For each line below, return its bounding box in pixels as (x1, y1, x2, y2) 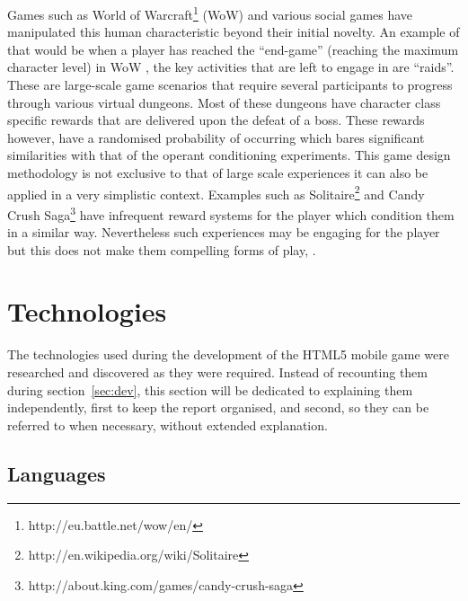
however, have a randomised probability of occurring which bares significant (7, 128, 425, 146)
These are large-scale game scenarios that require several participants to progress (7, 75, 453, 94)
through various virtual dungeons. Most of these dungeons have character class (7, 93, 441, 111)
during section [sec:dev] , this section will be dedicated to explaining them (7, 380, 413, 399)
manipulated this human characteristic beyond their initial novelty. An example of (7, 22, 460, 41)
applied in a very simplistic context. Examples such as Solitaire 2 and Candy (7, 181, 425, 203)
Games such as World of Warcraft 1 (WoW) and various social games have (7, 3, 413, 23)
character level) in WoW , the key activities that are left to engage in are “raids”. (7, 57, 455, 76)
